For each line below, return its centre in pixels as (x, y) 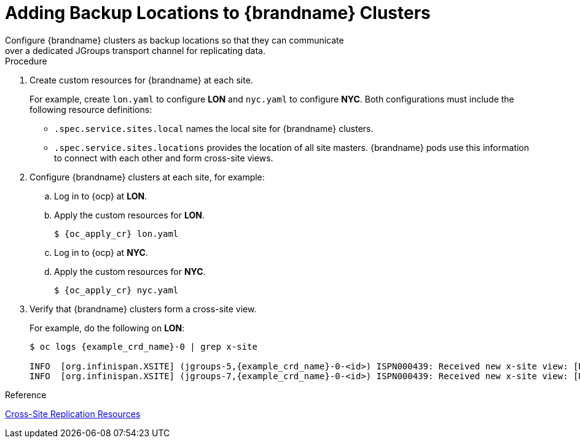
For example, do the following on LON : (107, 328)
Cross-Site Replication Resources (73, 414)
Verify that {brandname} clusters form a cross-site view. (143, 309)
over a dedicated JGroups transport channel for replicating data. (135, 50)
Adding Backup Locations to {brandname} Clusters (218, 13)
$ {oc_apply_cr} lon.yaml (116, 233)
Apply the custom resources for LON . (129, 215)
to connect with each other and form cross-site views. (164, 158)
